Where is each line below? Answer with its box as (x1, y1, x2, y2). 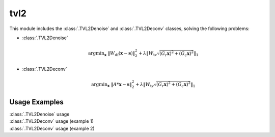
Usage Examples (9, 97, 64, 106)
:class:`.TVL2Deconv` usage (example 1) (9, 118, 94, 124)
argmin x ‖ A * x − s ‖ (91, 81, 132, 89)
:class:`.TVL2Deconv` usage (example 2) (9, 125, 95, 131)
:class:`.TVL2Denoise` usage (9, 111, 70, 117)
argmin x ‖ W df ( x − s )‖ (88, 50, 135, 57)
